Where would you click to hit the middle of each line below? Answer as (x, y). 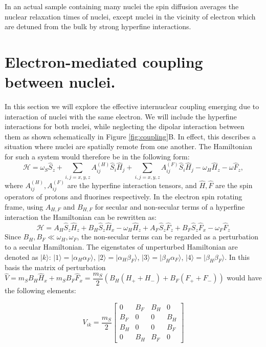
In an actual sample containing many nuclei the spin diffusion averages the (122, 6)
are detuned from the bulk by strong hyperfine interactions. (98, 26)
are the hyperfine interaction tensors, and (132, 185)
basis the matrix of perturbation (55, 267)
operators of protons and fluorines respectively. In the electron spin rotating (124, 197)
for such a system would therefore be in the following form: (97, 157)
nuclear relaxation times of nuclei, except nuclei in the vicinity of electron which (130, 16)
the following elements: (40, 290)
